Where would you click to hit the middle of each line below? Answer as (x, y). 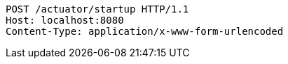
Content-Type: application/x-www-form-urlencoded (145, 31)
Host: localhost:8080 (65, 20)
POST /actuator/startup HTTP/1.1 (97, 9)
